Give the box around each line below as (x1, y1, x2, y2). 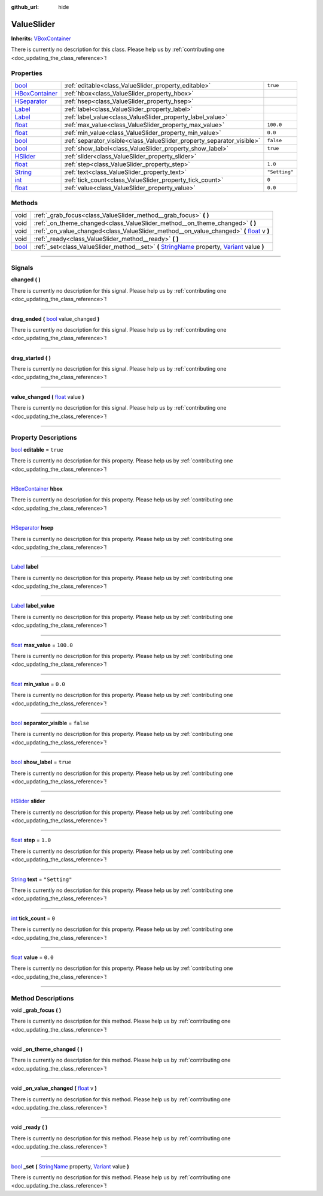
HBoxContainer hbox (11, 485, 63, 492)
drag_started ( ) (11, 354, 51, 361)
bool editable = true (11, 446, 63, 453)
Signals (11, 263, 33, 272)
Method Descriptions (11, 994, 74, 1002)
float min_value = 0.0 (11, 680, 66, 687)
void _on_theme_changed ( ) (11, 1045, 83, 1053)
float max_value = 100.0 (11, 641, 73, 648)
